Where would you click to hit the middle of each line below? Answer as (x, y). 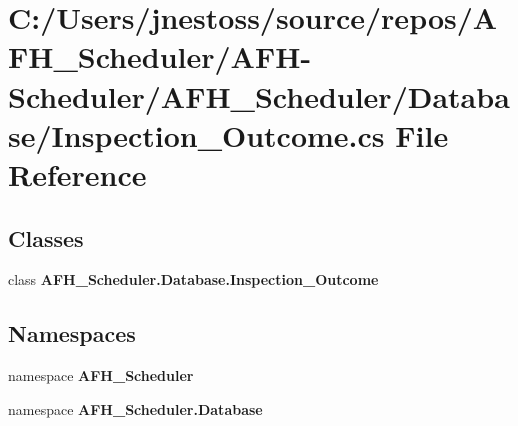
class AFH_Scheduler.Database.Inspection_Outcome (193, 279)
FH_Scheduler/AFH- (160, 56)
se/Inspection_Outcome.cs (196, 134)
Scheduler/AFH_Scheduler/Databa (259, 95)
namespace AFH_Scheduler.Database (135, 408)
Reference (77, 173)
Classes (46, 237)
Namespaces (72, 333)
